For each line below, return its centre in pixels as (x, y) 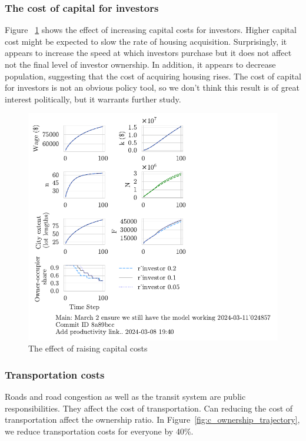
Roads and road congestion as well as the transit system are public (125, 397)
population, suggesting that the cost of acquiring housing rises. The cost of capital (153, 76)
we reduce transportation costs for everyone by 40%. (99, 431)
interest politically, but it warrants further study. (93, 99)
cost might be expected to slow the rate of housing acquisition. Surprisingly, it (146, 41)
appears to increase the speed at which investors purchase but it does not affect (148, 53)
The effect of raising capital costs (88, 348)
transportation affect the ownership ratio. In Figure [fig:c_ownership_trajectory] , (152, 420)
